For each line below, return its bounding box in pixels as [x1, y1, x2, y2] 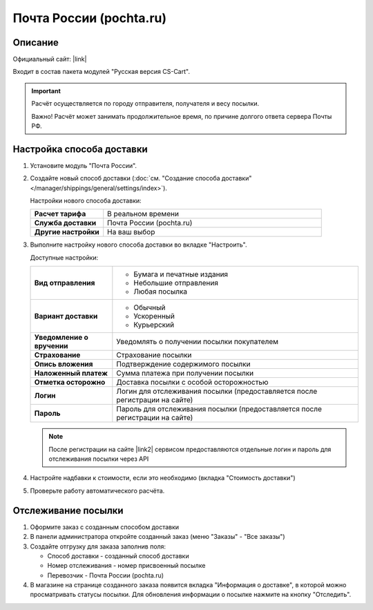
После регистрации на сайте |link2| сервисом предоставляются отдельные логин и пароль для [48, 445, 332, 453]
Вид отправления [34, 278, 95, 288]
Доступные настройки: [30, 253, 99, 262]
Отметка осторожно [34, 377, 106, 387]
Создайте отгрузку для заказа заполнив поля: [30, 542, 166, 551]
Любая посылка [133, 287, 188, 296]
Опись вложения [34, 359, 93, 369]
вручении [34, 341, 68, 351]
